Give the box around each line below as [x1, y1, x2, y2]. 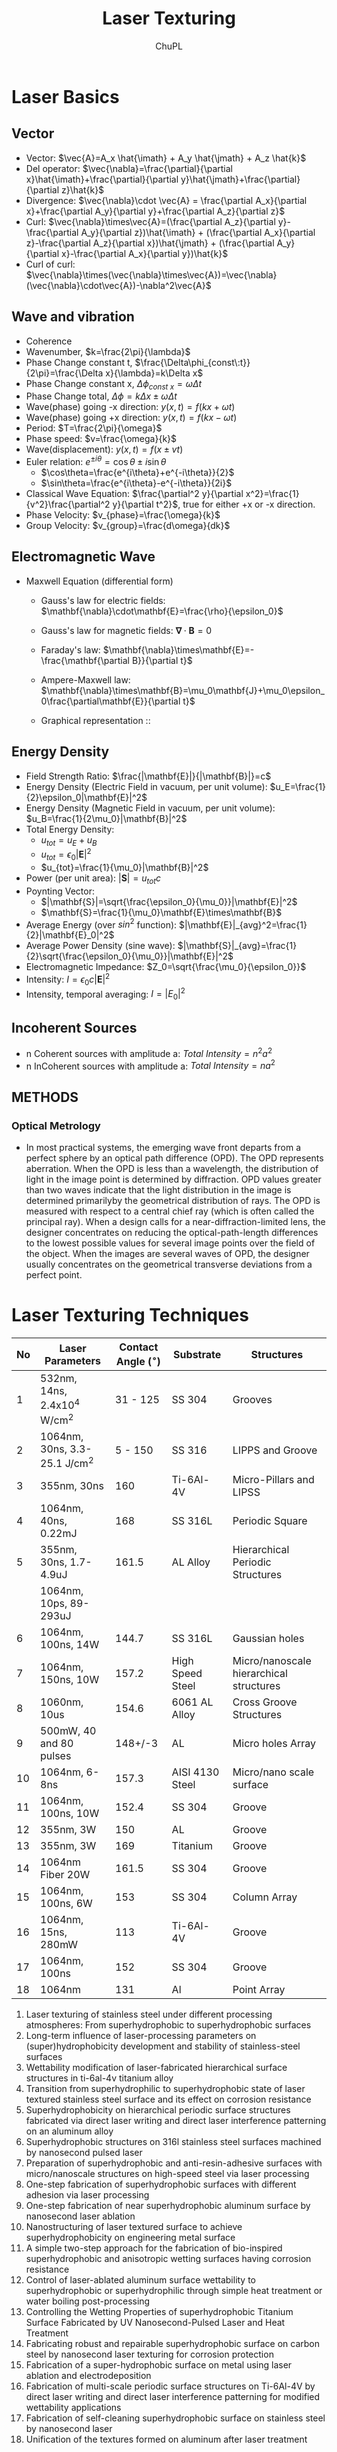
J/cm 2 [64, 1454, 94, 1471]
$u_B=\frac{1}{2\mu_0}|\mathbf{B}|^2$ [25, 812, 188, 824]
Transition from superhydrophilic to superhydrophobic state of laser [25, 2083, 306, 2095]
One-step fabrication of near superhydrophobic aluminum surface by [25, 2200, 311, 2212]
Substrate [173, 1347, 222, 1361]
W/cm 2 [40, 1411, 74, 1427]
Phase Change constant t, [25, 356, 133, 368]
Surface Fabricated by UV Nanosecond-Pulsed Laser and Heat [25, 2317, 286, 2329]
